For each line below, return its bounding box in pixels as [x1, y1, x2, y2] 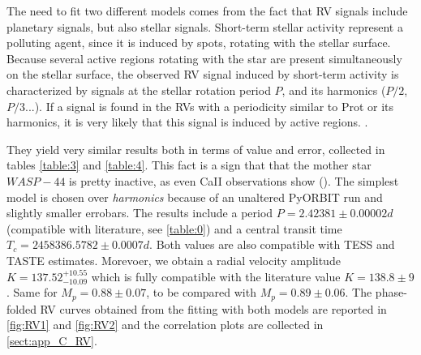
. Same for [6, 284, 58, 301]
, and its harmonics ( [281, 81, 386, 98]
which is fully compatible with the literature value [91, 267, 341, 284]
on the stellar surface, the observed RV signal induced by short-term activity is [6, 66, 399, 83]
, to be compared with [146, 284, 256, 301]
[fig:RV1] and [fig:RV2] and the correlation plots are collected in [6, 316, 324, 333]
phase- [375, 284, 407, 301]
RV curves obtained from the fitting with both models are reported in [40, 300, 387, 317]
